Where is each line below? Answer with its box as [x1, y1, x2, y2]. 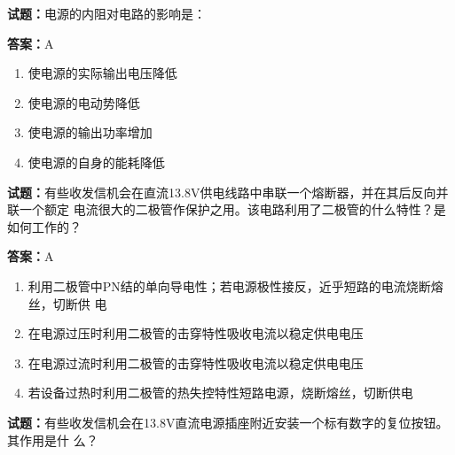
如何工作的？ [7, 217, 82, 235]
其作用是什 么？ [7, 430, 98, 449]
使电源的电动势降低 [27, 93, 140, 112]
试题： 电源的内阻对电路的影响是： [7, 4, 206, 22]
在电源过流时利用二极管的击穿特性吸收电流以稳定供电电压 [27, 353, 364, 372]
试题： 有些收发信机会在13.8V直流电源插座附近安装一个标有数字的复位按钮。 [7, 413, 449, 431]
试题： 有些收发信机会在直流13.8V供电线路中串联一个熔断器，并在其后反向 [7, 182, 436, 201]
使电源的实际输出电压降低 [27, 64, 177, 82]
